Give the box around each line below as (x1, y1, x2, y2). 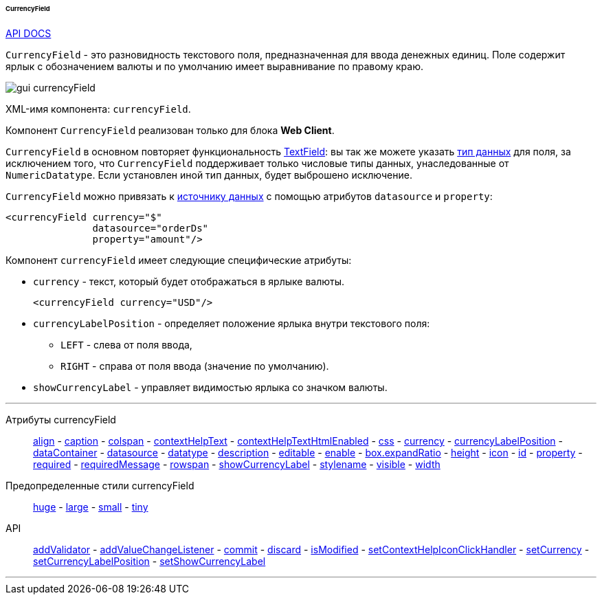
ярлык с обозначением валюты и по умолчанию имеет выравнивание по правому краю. (5, 60, 423, 72)
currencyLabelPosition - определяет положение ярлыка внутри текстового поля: (33, 317, 430, 329)
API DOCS (5, 27, 52, 39)
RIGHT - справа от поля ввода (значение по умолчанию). (60, 359, 329, 372)
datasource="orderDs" (92, 222, 209, 234)
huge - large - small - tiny (33, 500, 148, 513)
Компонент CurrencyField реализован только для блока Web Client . (5, 124, 335, 136)
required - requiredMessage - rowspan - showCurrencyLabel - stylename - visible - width (33, 458, 441, 470)
